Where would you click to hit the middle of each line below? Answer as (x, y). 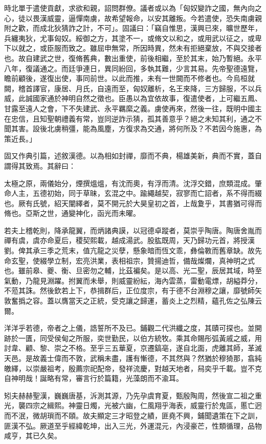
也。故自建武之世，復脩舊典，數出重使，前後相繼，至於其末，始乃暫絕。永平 (133, 58)
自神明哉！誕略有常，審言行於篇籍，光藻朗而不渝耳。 (94, 378)
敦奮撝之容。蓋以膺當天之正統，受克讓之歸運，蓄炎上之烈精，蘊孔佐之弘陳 (129, 301)
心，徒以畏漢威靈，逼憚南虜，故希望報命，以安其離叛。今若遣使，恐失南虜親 (133, 18)
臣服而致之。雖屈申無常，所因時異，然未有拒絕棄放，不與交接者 (154, 48)
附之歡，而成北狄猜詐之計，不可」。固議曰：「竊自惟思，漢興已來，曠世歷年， (133, 28)
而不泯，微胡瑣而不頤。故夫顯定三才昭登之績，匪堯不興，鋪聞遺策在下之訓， (133, 415)
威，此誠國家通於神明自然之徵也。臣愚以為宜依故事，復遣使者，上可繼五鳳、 (133, 98)
